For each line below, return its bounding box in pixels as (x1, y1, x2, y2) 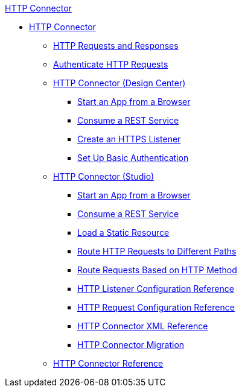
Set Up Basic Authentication (77, 153, 189, 163)
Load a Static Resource (77, 227, 170, 238)
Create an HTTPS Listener (77, 134, 181, 144)
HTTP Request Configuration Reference (77, 302, 235, 312)
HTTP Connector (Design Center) (53, 78, 186, 88)
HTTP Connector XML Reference (77, 321, 208, 331)
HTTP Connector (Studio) (53, 171, 154, 182)
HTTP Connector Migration (77, 340, 185, 350)
